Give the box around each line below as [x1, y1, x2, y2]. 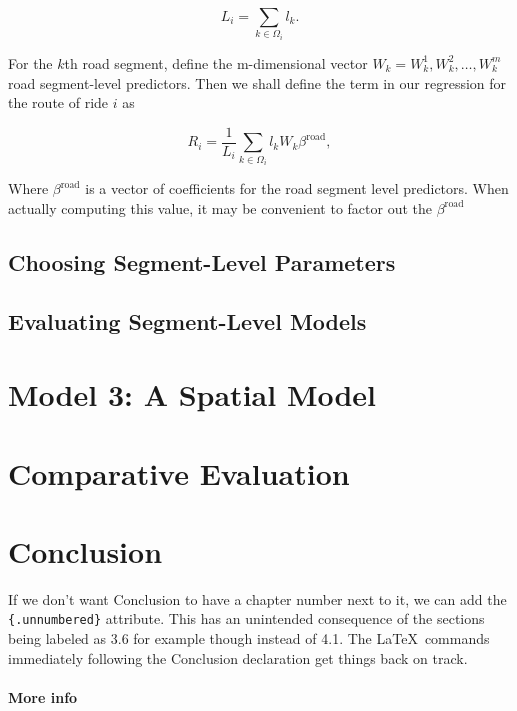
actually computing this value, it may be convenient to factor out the [8, 197, 433, 218]
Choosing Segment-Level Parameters [8, 246, 396, 277]
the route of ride [8, 92, 109, 113]
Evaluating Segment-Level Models [8, 305, 367, 336]
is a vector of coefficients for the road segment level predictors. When [85, 178, 509, 199]
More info [8, 686, 78, 707]
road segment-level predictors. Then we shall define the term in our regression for [8, 72, 507, 93]
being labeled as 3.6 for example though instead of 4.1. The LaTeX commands [8, 628, 490, 649]
